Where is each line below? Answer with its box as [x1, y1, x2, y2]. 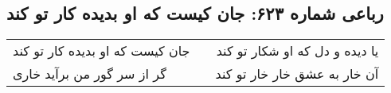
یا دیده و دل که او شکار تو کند [216, 41, 379, 60]
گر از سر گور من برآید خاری [13, 64, 166, 83]
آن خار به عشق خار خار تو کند [215, 64, 379, 83]
